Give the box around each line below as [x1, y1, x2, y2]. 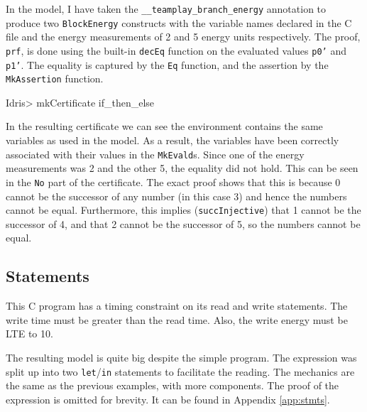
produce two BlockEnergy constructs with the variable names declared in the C [6, 15, 352, 30]
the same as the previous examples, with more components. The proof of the [6, 378, 339, 393]
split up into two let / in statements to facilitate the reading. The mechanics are [6, 364, 355, 379]
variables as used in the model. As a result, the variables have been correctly [6, 133, 339, 148]
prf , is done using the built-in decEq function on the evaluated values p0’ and [6, 43, 346, 58]
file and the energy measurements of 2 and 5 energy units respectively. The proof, [6, 29, 361, 44]
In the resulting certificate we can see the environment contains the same [6, 119, 323, 134]
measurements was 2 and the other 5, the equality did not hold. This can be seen [6, 161, 358, 175]
